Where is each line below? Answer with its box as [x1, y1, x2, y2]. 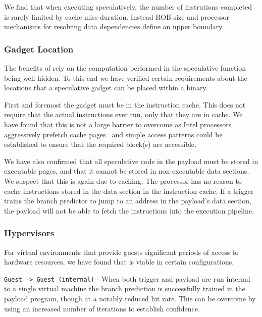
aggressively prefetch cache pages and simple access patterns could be [4, 129, 223, 139]
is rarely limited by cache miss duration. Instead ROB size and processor [4, 11, 229, 22]
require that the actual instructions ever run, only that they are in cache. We [4, 109, 243, 120]
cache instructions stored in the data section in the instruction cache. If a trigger [4, 185, 254, 196]
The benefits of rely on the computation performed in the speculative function [4, 63, 246, 73]
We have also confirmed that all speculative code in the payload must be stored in [4, 155, 258, 166]
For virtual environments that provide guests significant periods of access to [4, 246, 239, 257]
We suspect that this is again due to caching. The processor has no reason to [4, 175, 242, 186]
